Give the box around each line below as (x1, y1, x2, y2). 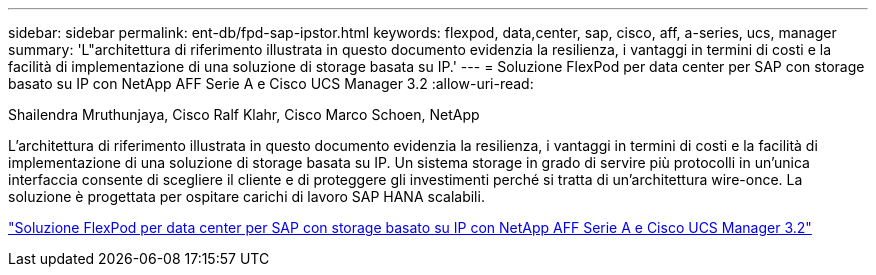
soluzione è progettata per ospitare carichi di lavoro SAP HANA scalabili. (8, 188, 485, 205)
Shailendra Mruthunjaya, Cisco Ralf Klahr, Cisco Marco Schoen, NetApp (8, 106, 480, 123)
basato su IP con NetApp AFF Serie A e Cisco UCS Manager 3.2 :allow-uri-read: (8, 75, 534, 92)
